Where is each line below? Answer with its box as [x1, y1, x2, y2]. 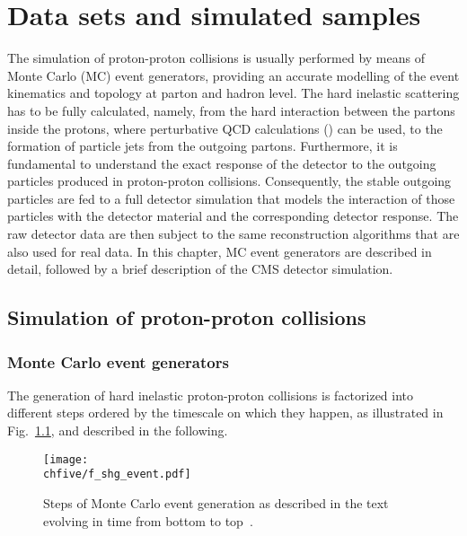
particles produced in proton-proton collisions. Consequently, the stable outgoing [7, 171, 452, 190]
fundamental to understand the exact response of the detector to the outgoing [7, 154, 436, 172]
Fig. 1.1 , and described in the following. [7, 421, 228, 440]
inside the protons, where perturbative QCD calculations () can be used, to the [7, 119, 443, 137]
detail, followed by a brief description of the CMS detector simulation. [7, 259, 393, 278]
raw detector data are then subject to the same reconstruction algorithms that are [7, 224, 460, 243]
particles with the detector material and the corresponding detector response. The [7, 206, 459, 225]
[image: [43, 453, 89, 466]
